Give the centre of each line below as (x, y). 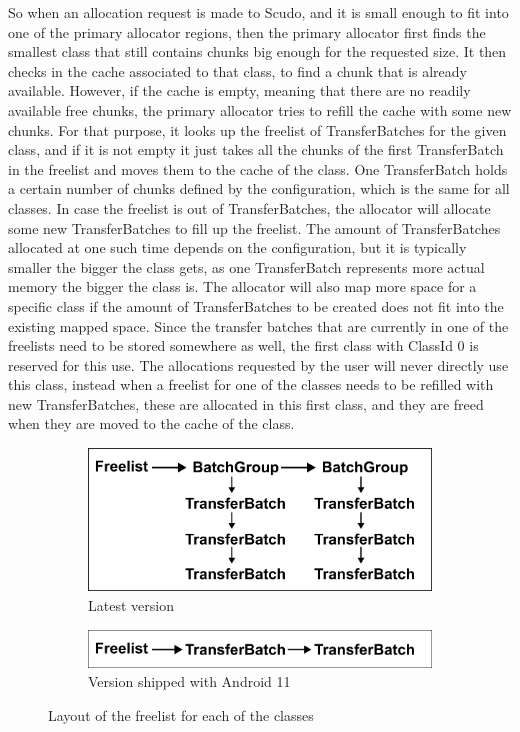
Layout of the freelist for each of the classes (181, 714)
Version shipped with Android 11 (189, 681)
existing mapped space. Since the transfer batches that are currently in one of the (258, 325)
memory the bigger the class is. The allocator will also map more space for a (242, 286)
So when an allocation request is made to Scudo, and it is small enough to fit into (258, 12)
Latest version (131, 605)
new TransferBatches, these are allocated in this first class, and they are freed (246, 403)
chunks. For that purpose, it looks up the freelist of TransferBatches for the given (257, 129)
